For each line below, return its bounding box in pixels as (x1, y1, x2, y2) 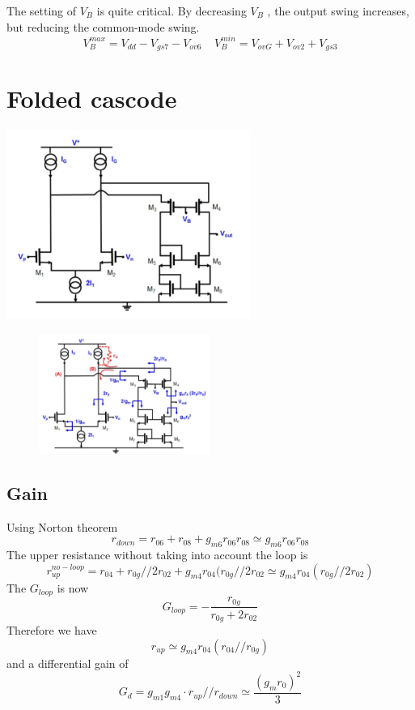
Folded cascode (6, 82, 177, 115)
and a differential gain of (6, 654, 129, 671)
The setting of (6, 2, 77, 19)
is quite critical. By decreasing (96, 2, 247, 19)
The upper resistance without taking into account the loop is (6, 546, 308, 563)
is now (57, 579, 89, 596)
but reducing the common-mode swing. (6, 18, 200, 35)
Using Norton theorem (6, 518, 118, 535)
